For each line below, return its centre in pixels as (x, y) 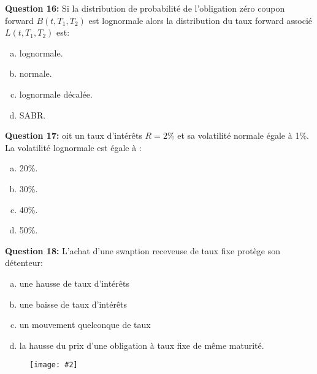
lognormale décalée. (56, 94)
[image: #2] (54, 365)
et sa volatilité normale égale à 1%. (243, 135)
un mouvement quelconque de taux (85, 325)
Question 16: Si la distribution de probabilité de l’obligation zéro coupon (145, 8)
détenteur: (24, 263)
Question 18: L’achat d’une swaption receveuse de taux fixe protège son (143, 250)
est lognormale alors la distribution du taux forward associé (201, 20)
